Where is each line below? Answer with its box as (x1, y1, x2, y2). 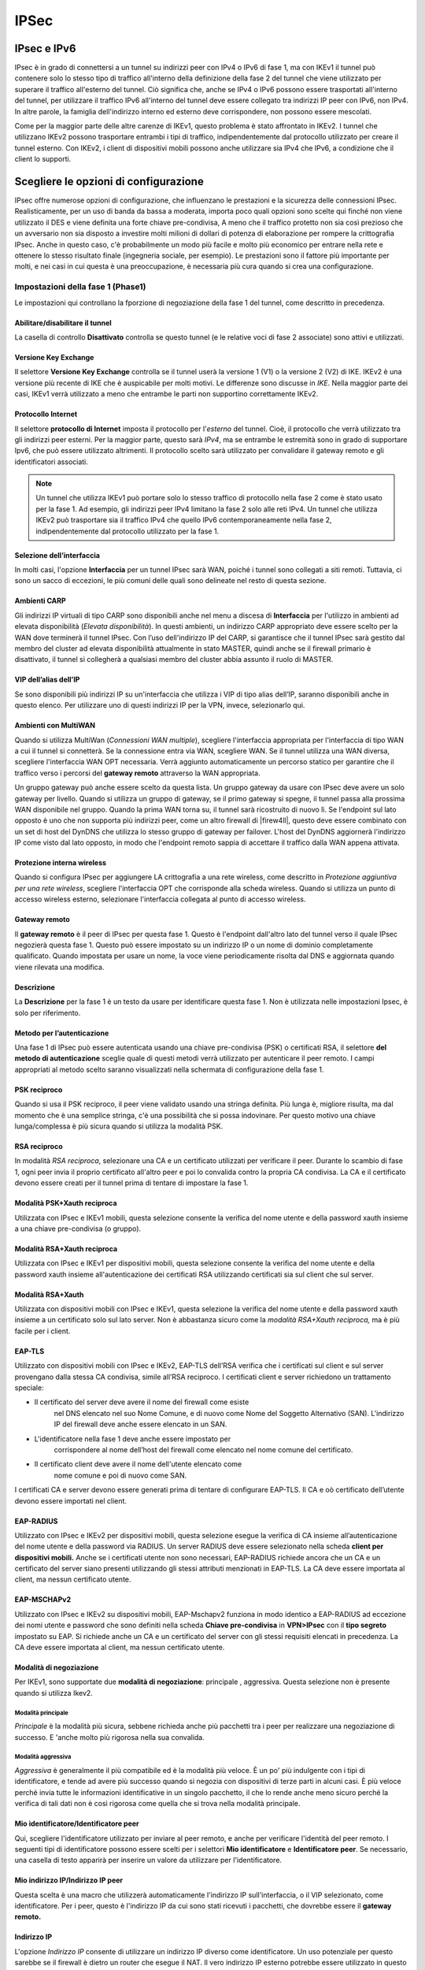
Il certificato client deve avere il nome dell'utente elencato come (34, 1459, 242, 1469)
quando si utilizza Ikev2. (14, 1688, 94, 1697)
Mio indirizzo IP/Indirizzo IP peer (14, 1875, 124, 1885)
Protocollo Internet (14, 410, 78, 419)
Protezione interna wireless (14, 858, 106, 868)
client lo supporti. (14, 154, 72, 164)
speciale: (14, 1383, 44, 1392)
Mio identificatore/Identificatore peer (14, 1819, 139, 1828)
